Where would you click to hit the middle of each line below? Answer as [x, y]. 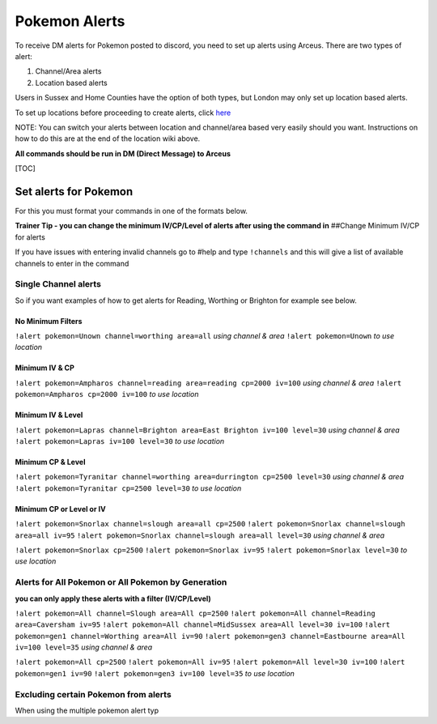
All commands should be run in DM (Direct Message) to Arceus [123, 153]
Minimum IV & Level [49, 415]
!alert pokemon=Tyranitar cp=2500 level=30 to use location [128, 488]
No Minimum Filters [49, 321]
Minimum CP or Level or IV [60, 509]
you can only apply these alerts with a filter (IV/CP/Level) [113, 598]
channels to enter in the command [72, 263]
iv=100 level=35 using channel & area [84, 647]
